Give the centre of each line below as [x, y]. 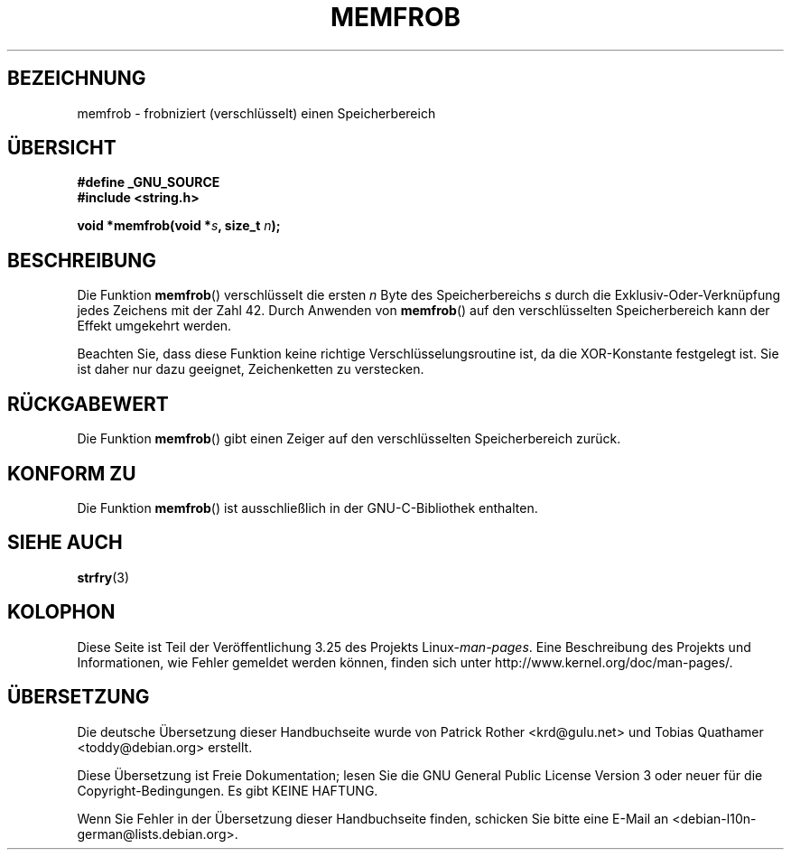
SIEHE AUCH [65, 543]
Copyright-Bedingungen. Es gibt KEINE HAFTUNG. [228, 790]
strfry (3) [103, 577]
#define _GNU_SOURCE [149, 182]
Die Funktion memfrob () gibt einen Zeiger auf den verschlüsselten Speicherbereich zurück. [349, 439]
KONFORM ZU [72, 473]
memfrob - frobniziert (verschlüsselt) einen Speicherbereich [256, 113]
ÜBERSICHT [62, 148]
